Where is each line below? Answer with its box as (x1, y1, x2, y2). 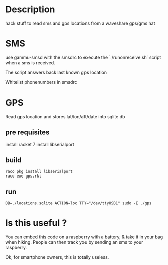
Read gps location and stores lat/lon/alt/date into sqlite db (5, 113, 125, 119)
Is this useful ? (5, 217, 67, 229)
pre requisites (5, 128, 50, 137)
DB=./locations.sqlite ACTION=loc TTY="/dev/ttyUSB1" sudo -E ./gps (5, 201, 152, 206)
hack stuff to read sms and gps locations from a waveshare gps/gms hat (5, 20, 155, 26)
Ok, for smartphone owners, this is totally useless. (5, 254, 109, 260)
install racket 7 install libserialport (5, 141, 74, 147)
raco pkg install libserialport (5, 169, 73, 174)
